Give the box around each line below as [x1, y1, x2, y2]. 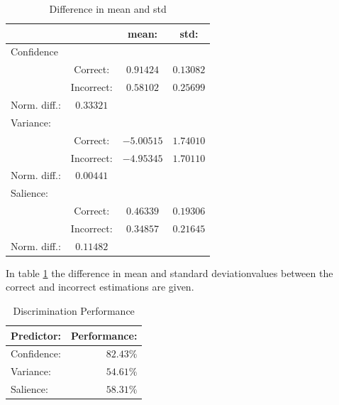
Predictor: [11, 328, 61, 342]
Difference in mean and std [49, 1, 167, 16]
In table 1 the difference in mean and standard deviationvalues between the [6, 265, 333, 280]
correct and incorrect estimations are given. [6, 279, 194, 294]
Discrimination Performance [13, 303, 135, 318]
